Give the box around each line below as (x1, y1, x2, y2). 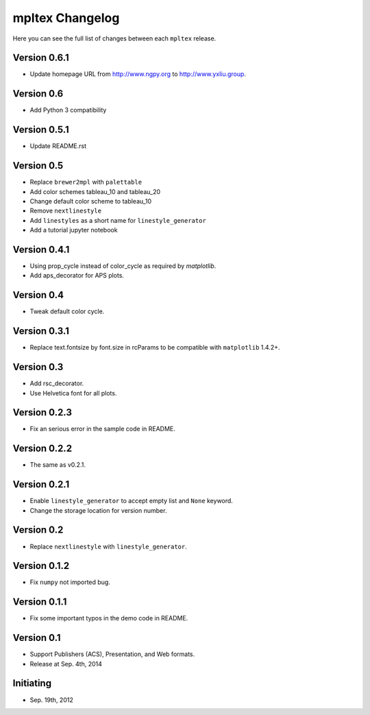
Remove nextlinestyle (29, 206, 102, 215)
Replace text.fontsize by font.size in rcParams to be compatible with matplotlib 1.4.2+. (29, 343, 280, 352)
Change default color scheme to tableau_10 (29, 197, 152, 205)
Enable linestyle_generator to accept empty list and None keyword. (29, 497, 233, 505)
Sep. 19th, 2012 (29, 696, 73, 704)
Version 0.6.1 (12, 52, 69, 64)
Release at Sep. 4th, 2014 (29, 659, 103, 668)
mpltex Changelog (12, 10, 120, 25)
